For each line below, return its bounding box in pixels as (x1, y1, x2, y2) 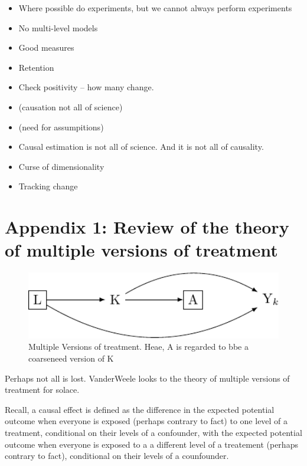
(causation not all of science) (18, 100, 123, 113)
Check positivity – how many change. (18, 81, 154, 93)
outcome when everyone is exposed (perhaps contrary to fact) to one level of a (5, 415, 288, 427)
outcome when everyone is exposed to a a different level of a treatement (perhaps (5, 438, 298, 450)
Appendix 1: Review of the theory (5, 215, 289, 239)
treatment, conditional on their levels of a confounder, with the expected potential (5, 426, 302, 438)
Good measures (18, 41, 74, 54)
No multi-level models (18, 21, 98, 34)
